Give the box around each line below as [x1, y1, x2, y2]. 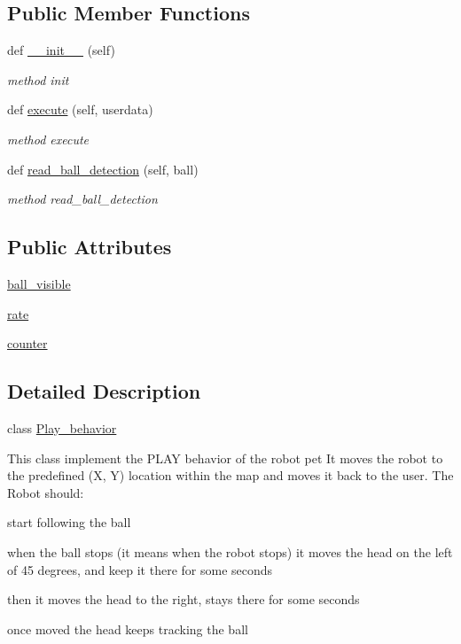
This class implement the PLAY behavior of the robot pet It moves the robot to [7, 448, 443, 467]
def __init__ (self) [7, 41, 115, 59]
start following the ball [7, 513, 131, 531]
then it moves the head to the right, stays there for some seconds [7, 590, 360, 609]
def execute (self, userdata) [7, 100, 153, 119]
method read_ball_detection [7, 190, 158, 208]
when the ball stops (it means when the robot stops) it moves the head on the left [7, 542, 453, 561]
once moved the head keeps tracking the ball [7, 619, 248, 638]
